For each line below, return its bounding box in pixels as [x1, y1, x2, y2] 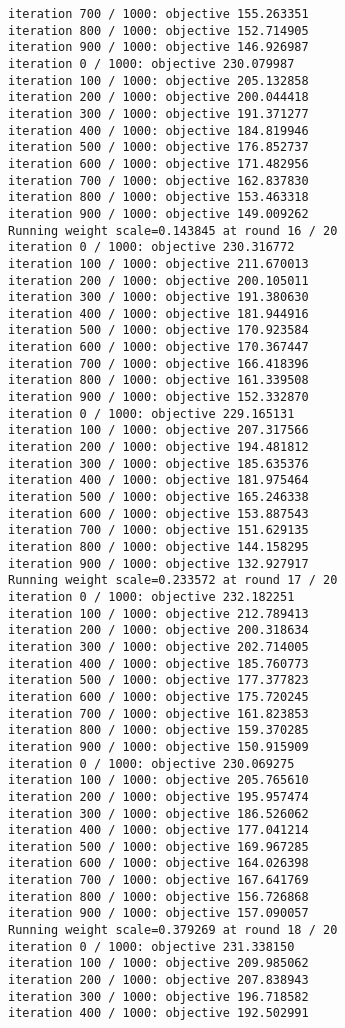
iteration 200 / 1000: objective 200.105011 [8, 273, 309, 288]
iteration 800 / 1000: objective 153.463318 [8, 190, 309, 205]
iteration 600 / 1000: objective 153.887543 [8, 506, 309, 521]
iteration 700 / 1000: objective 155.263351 [8, 7, 309, 21]
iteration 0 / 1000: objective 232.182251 [8, 589, 295, 604]
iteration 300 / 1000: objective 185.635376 [8, 456, 309, 471]
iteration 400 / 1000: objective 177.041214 [8, 823, 309, 838]
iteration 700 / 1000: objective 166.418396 [8, 356, 309, 371]
